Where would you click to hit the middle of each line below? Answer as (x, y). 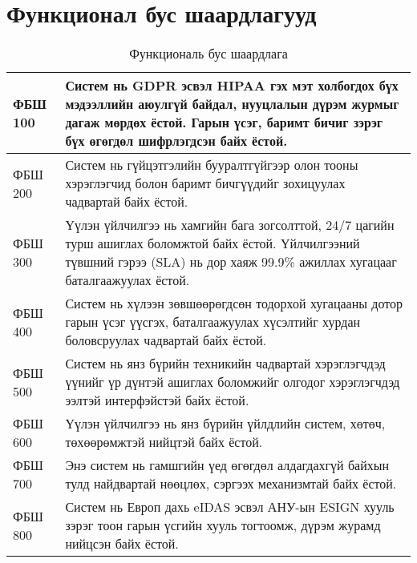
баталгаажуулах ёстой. (128, 280)
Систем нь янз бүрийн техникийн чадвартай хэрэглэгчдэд (225, 364)
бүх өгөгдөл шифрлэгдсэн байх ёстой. (176, 141)
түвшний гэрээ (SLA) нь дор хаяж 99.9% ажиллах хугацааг (231, 262)
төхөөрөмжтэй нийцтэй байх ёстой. (164, 442)
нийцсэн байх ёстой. (122, 544)
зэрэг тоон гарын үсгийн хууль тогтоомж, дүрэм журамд (223, 525)
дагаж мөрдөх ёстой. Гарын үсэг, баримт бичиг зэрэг (224, 123)
